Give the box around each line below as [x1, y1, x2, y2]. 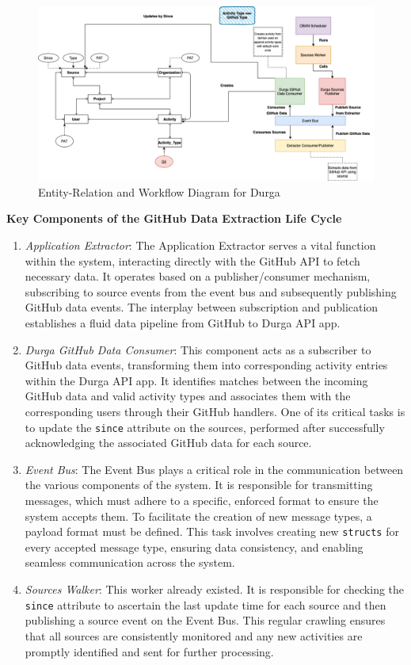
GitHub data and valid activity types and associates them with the [25, 388, 351, 404]
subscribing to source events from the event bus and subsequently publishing [25, 283, 397, 300]
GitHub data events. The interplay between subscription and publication [25, 299, 379, 315]
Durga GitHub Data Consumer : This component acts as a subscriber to [25, 341, 371, 357]
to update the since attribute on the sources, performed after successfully [25, 418, 385, 435]
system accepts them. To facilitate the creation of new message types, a [25, 507, 372, 524]
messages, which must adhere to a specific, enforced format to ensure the [25, 492, 379, 509]
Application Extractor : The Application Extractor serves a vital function [25, 237, 376, 254]
